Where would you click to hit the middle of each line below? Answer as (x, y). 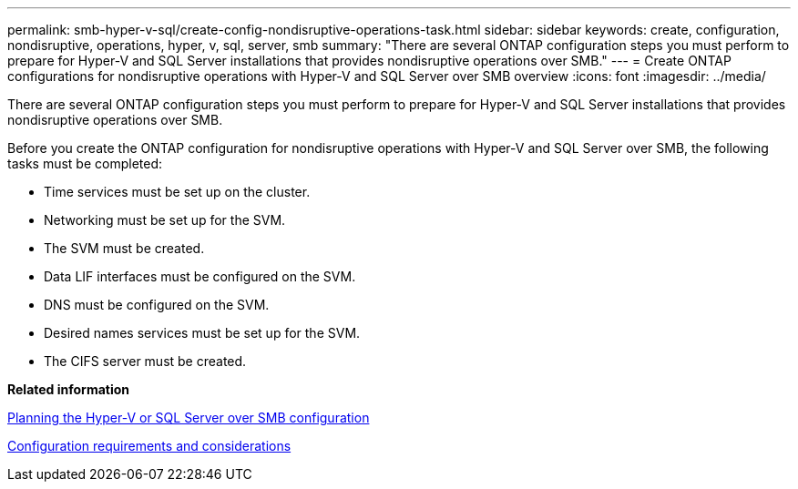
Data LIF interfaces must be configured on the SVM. (200, 276)
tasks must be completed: (85, 163)
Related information (69, 389)
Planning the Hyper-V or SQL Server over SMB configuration (189, 418)
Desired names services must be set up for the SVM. (202, 333)
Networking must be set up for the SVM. (165, 220)
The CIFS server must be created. (145, 361)
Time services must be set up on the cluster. (177, 192)
